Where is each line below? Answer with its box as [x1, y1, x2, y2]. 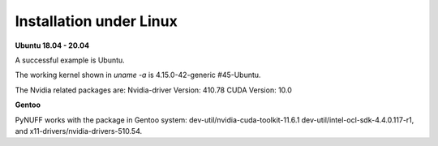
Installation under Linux [15, 12, 178, 30]
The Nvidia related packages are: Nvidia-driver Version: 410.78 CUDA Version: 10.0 [15, 85, 292, 95]
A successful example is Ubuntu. [15, 55, 125, 65]
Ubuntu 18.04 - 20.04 [15, 41, 89, 50]
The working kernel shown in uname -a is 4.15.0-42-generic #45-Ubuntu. [15, 70, 261, 80]
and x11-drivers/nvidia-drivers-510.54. [15, 126, 142, 135]
